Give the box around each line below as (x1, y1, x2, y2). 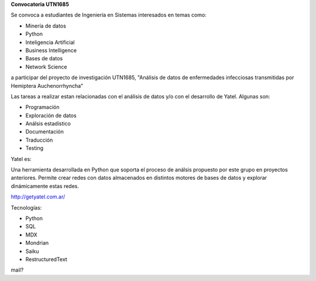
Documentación (25, 128, 64, 135)
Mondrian (25, 239, 49, 246)
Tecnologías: (11, 204, 42, 211)
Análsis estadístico (25, 120, 71, 127)
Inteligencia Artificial (25, 39, 75, 46)
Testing (25, 145, 44, 152)
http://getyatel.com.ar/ (11, 193, 66, 200)
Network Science (25, 63, 67, 70)
